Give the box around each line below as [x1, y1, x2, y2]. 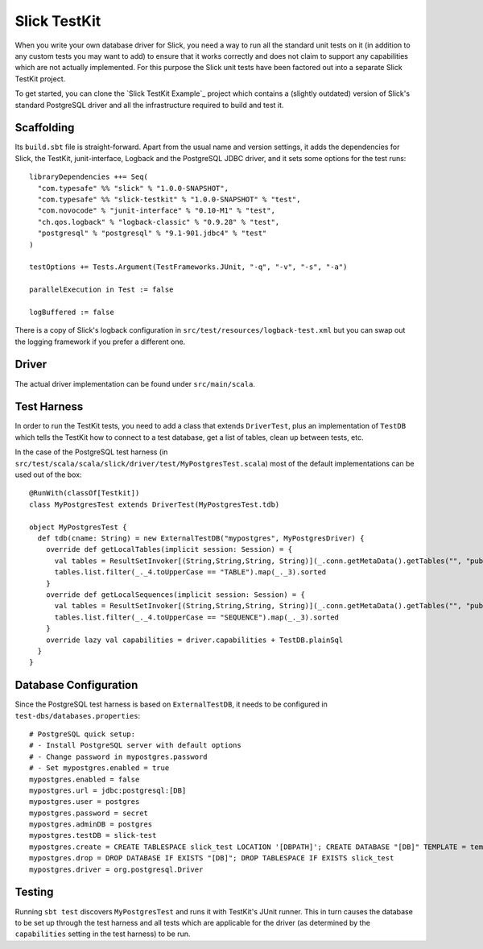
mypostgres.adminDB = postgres [29, 820, 153, 829]
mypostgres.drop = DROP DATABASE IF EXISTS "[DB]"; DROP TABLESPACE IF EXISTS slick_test [29, 854, 394, 863]
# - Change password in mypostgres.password [29, 752, 208, 761]
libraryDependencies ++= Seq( [29, 172, 149, 181]
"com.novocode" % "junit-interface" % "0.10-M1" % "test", [37, 206, 275, 215]
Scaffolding [14, 121, 75, 135]
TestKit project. [14, 73, 66, 84]
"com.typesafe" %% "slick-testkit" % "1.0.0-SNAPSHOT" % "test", [37, 194, 301, 204]
